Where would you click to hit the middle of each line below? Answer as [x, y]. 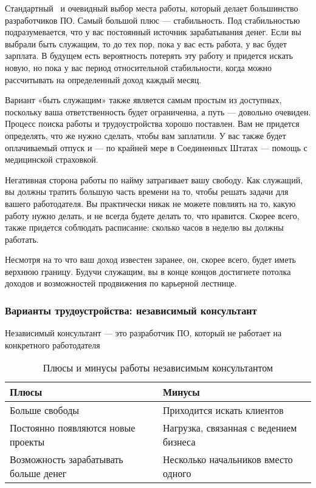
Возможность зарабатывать [67, 459]
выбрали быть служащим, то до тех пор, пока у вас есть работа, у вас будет [146, 43]
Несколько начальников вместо [228, 459]
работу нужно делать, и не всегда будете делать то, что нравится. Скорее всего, [152, 215]
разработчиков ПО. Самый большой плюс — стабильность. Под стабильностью [153, 20]
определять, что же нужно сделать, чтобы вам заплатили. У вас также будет [146, 135]
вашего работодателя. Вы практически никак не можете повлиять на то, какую [150, 203]
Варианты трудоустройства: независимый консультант [131, 310]
